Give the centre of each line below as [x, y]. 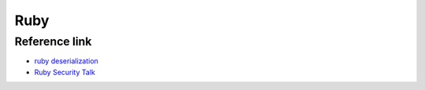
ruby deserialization [66, 61]
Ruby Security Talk [65, 72]
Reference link [53, 41]
